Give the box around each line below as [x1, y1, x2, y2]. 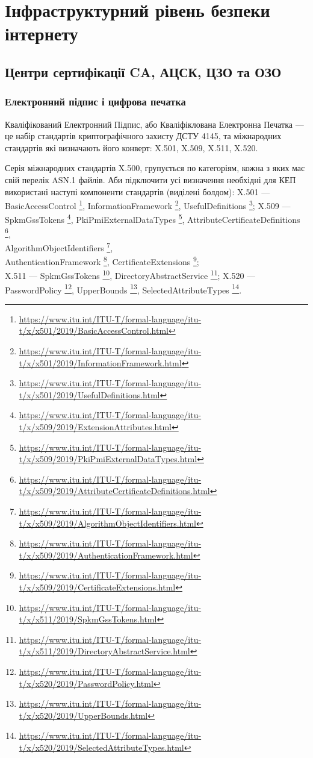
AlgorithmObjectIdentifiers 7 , [5, 239, 113, 254]
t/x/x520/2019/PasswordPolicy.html [19, 677, 153, 689]
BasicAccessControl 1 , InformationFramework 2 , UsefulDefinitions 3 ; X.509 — [5, 198, 291, 211]
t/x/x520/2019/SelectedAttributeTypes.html [19, 741, 184, 753]
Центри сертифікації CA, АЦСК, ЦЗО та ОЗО [5, 62, 282, 81]
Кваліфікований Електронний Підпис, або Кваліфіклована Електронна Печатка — [5, 117, 304, 130]
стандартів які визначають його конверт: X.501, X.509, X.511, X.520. [5, 141, 258, 154]
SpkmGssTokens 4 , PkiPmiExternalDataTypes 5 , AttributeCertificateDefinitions [5, 211, 300, 226]
